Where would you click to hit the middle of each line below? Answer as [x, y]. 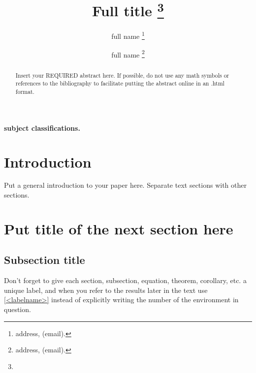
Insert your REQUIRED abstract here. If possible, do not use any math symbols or [122, 75]
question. [17, 309]
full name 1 [128, 35]
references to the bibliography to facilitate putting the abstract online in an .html [120, 83]
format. [25, 92]
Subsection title [45, 260]
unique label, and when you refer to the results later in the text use [106, 290]
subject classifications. [42, 128]
